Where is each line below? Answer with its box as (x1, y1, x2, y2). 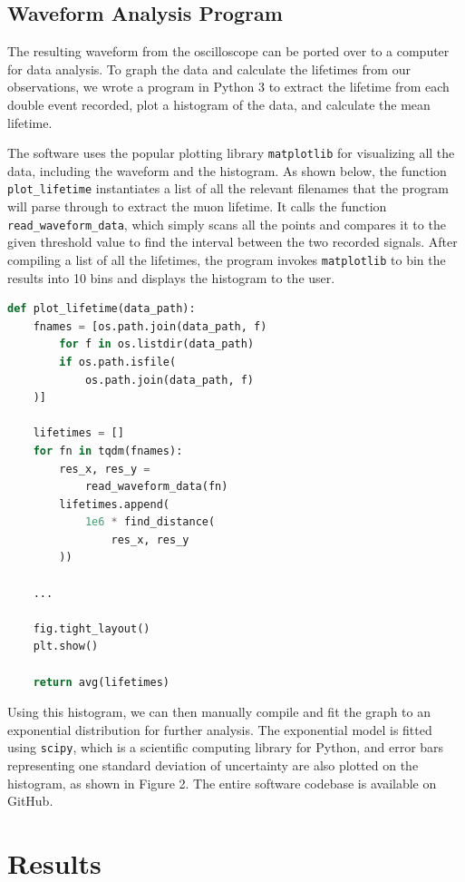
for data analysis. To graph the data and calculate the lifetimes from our (7, 59, 411, 78)
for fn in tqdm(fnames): (33, 444, 183, 457)
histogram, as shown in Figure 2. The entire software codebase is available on (7, 773, 437, 792)
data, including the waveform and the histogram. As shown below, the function (7, 161, 447, 180)
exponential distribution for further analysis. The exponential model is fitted (7, 720, 432, 739)
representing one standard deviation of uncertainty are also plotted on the (7, 756, 419, 775)
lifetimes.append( (59, 497, 170, 511)
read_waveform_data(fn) (84, 480, 228, 494)
